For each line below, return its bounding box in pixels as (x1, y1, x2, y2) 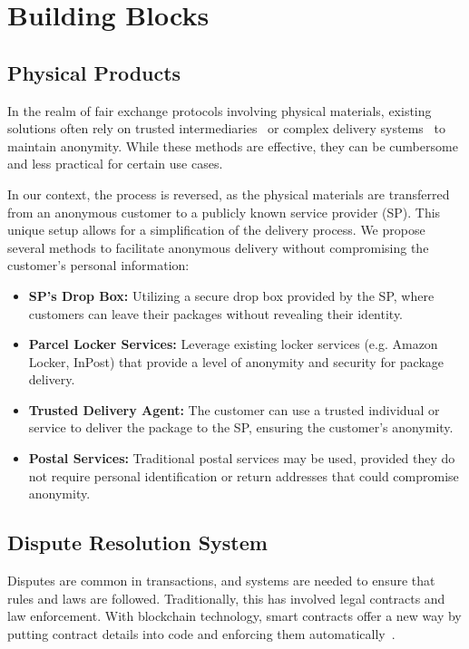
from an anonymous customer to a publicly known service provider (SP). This (7, 202, 441, 221)
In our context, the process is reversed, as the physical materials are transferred (7, 184, 450, 203)
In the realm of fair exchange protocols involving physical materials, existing (7, 101, 432, 120)
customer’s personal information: (7, 256, 190, 275)
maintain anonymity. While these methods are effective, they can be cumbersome (7, 136, 458, 155)
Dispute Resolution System (7, 528, 268, 557)
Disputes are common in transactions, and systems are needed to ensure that (7, 571, 435, 590)
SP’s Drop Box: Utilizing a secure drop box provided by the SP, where (28, 286, 435, 305)
